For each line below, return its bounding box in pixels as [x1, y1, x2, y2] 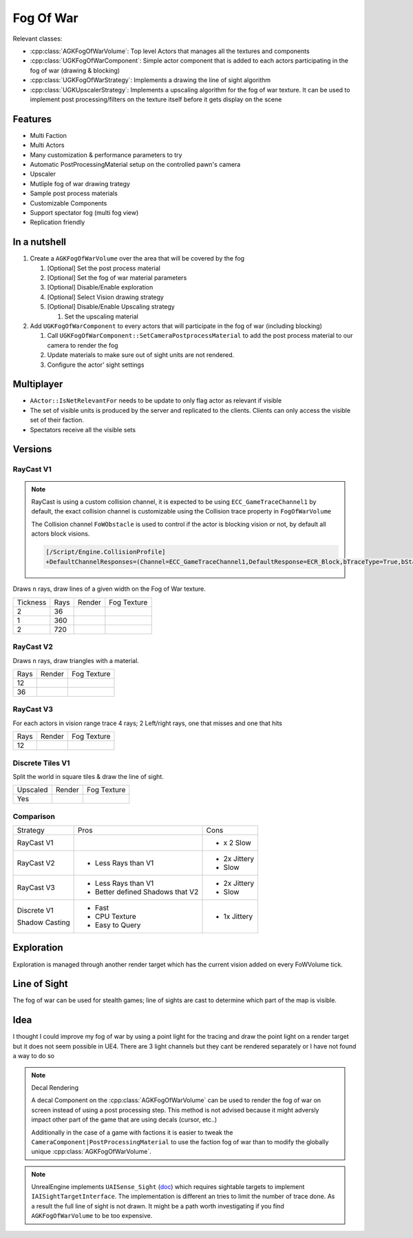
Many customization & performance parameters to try [30, 150, 182, 159]
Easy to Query [95, 920, 141, 930]
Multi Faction [30, 131, 67, 139]
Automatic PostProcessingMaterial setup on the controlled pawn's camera [30, 160, 241, 168]
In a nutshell [12, 236, 67, 248]
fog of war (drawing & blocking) [30, 66, 120, 74]
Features [12, 113, 52, 125]
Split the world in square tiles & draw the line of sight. [12, 772, 165, 780]
